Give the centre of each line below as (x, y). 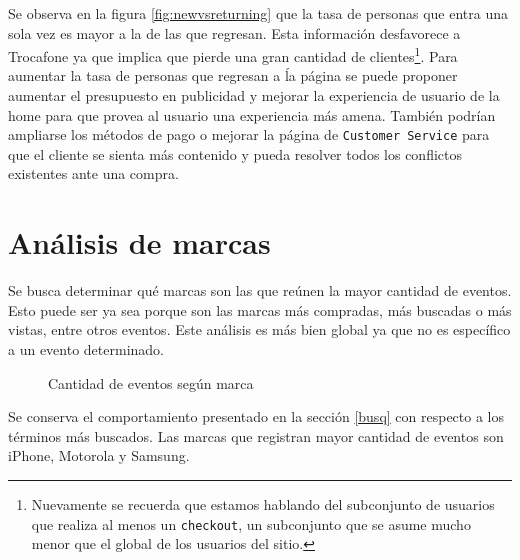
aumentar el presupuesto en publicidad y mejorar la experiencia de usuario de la (254, 95)
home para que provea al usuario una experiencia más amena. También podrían (252, 114)
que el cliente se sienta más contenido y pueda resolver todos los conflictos (235, 153)
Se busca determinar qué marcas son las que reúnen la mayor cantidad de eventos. (260, 290)
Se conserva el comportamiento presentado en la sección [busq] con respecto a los (256, 416)
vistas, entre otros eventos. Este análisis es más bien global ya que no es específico (259, 329)
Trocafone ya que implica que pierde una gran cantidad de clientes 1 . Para (233, 54)
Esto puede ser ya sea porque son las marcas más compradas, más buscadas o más (260, 309)
